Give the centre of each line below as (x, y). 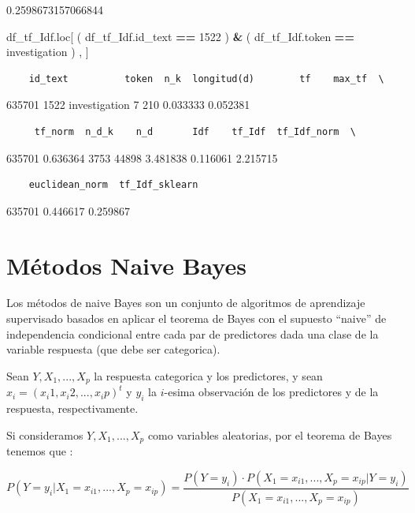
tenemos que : (40, 451)
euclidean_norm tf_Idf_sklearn (113, 185)
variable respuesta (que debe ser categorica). (113, 349)
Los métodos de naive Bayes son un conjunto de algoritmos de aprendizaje (186, 303)
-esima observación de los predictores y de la (271, 392)
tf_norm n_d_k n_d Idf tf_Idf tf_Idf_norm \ (195, 131)
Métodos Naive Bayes (126, 265)
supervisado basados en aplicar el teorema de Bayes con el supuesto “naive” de (196, 318)
